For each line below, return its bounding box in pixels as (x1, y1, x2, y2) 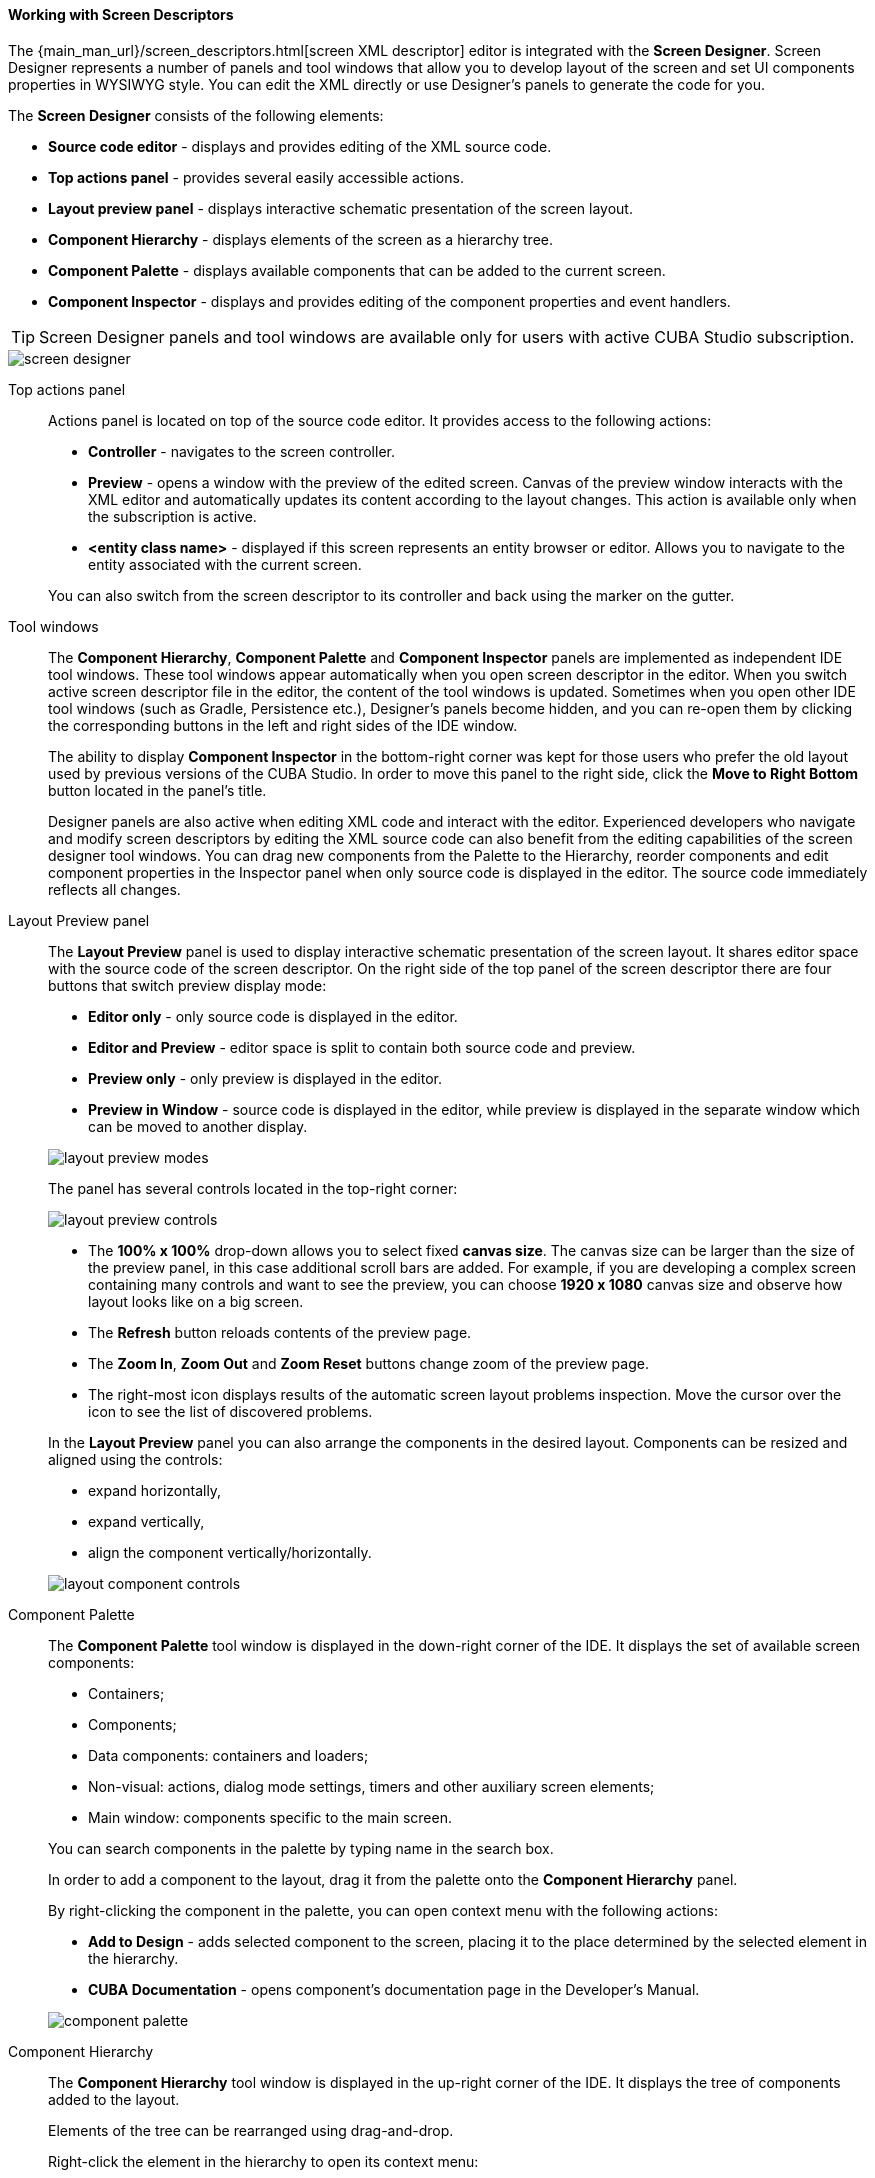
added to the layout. (48, 2090, 180, 2108)
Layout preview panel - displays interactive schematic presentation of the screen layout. (48, 199, 633, 217)
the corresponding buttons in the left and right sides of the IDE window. (48, 716, 518, 734)
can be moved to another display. (88, 1117, 308, 1135)
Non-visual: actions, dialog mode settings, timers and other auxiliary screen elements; (88, 1777, 655, 1795)
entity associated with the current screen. (88, 555, 362, 573)
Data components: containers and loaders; (88, 1746, 369, 1764)
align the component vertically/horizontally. (88, 1543, 372, 1561)
